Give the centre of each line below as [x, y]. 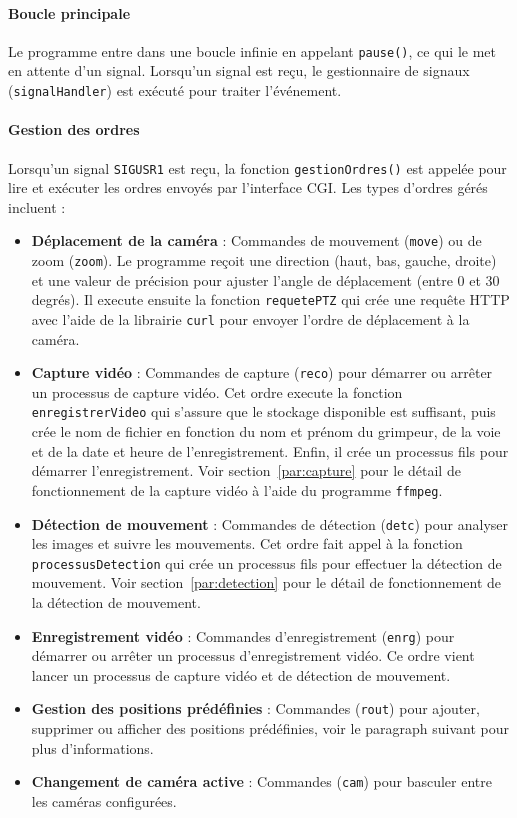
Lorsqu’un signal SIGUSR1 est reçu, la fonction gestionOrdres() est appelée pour [257, 167]
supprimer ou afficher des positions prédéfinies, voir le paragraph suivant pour [270, 728]
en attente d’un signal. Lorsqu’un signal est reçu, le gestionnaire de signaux [239, 70]
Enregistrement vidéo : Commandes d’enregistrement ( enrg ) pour [243, 635]
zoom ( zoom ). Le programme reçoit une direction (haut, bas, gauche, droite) [264, 260]
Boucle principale [69, 12]
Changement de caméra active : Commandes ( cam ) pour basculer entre [261, 781]
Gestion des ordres [74, 129]
